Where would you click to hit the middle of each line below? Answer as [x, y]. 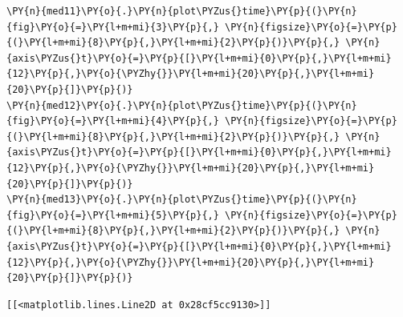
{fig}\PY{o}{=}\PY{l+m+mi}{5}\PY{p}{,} [113, 215]
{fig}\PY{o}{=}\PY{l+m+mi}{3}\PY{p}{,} [113, 27]
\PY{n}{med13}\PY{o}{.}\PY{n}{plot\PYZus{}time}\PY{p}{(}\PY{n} [182, 200]
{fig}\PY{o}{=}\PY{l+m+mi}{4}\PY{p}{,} [113, 121]
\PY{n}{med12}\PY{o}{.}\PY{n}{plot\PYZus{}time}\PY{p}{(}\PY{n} [182, 105]
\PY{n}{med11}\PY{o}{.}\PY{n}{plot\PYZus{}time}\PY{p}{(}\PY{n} [182, 11]
